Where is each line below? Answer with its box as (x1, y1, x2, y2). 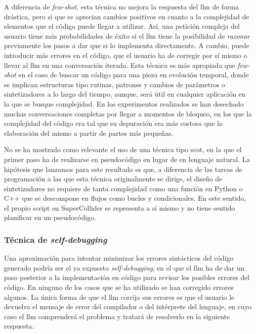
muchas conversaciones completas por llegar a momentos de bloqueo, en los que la (4, 108, 252, 118)
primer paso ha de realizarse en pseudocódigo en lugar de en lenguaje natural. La (4, 154, 250, 164)
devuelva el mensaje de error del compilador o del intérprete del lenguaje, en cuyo (4, 301, 252, 312)
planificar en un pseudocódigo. (4, 212, 96, 223)
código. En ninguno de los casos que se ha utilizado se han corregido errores (4, 282, 234, 292)
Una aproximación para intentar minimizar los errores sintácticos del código (4, 253, 234, 263)
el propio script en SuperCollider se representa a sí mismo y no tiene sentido (4, 202, 235, 213)
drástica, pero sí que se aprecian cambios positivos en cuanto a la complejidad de (4, 11, 249, 21)
